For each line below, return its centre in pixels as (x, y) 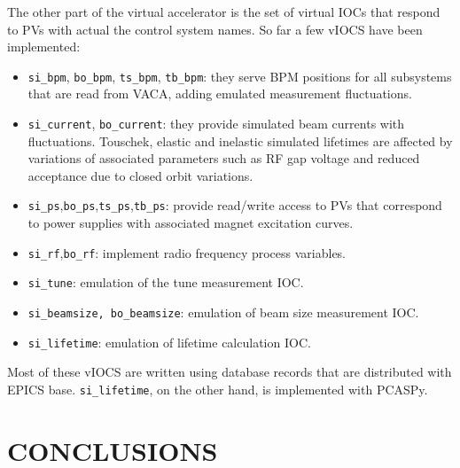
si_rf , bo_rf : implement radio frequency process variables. (187, 252)
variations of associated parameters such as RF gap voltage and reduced (224, 158)
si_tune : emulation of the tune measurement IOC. (166, 282)
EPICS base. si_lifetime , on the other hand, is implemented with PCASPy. (218, 389)
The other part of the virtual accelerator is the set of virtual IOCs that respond (224, 12)
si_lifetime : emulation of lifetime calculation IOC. (169, 342)
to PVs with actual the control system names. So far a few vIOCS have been (215, 29)
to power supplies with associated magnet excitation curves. (191, 223)
